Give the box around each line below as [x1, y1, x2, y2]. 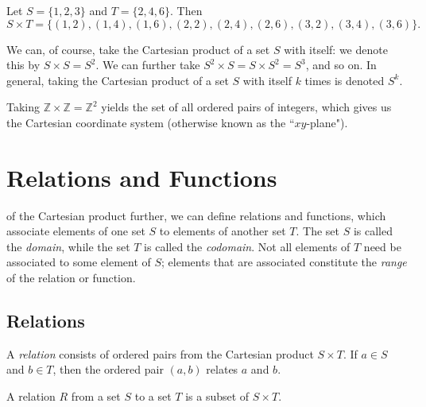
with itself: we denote [284, 41, 388, 57]
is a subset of [185, 388, 250, 405]
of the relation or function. [6, 269, 136, 286]
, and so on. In [305, 56, 377, 73]
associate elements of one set [6, 223, 145, 239]
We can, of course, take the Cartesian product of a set [6, 41, 270, 57]
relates [206, 361, 238, 378]
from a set [71, 388, 121, 405]
